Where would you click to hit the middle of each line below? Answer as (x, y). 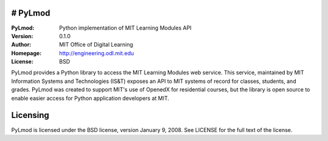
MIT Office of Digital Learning (96, 45)
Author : (21, 45)
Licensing (30, 115)
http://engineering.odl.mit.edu (97, 53)
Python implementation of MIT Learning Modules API (125, 28)
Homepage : (26, 53)
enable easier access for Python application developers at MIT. (90, 98)
